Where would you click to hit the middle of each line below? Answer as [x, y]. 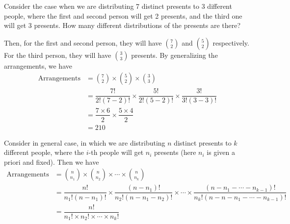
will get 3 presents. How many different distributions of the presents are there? [122, 25]
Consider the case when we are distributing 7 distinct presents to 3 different [118, 6]
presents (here [175, 152]
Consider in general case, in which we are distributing [85, 142]
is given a [221, 152]
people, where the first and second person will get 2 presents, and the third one [123, 15]
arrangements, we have [38, 65]
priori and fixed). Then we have [52, 162]
